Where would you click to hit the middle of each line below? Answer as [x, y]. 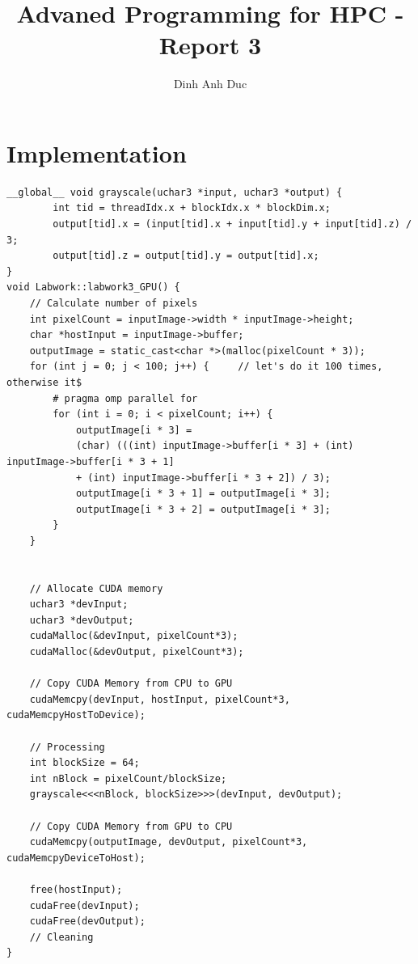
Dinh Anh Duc [210, 84]
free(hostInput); [76, 889]
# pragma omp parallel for [125, 398]
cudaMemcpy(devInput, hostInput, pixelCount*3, [160, 699]
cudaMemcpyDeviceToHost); [76, 858]
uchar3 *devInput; [79, 605]
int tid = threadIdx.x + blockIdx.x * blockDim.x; [192, 208]
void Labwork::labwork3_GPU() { [93, 288]
